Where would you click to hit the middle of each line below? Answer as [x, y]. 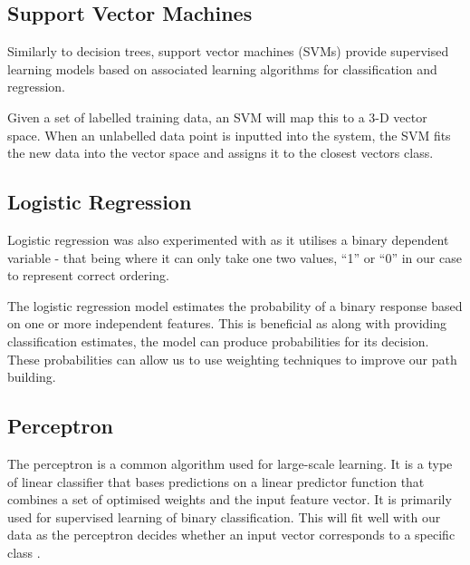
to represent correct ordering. [88, 275]
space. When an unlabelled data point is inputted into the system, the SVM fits [229, 135]
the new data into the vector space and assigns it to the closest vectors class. [221, 153]
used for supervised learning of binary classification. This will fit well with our [224, 516]
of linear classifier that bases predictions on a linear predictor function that [216, 481]
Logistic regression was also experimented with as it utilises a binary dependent [228, 239]
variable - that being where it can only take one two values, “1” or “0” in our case [235, 257]
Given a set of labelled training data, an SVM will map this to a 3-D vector [217, 117]
